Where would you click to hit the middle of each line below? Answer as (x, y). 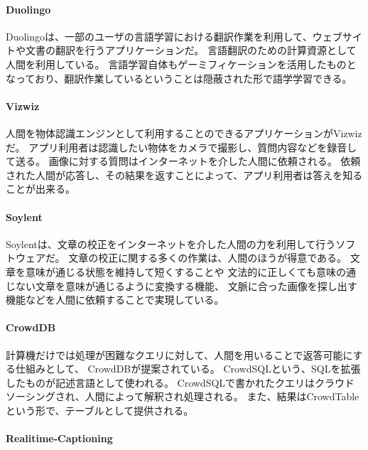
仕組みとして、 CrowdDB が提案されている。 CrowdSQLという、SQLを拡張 (188, 369)
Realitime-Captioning (59, 438)
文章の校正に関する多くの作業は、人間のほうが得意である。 (208, 258)
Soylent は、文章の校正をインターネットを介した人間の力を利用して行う (171, 243)
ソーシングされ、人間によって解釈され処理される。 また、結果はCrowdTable (183, 396)
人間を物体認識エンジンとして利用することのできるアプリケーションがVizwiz (184, 133)
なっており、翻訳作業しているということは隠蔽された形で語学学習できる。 (179, 78)
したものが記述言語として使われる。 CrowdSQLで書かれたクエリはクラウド (180, 382)
